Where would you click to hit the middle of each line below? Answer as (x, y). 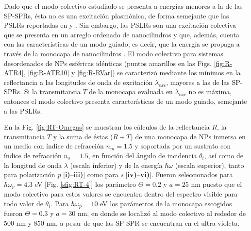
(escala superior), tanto (209, 165)
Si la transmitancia (52, 91)
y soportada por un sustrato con (183, 146)
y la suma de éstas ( (83, 136)
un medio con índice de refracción (54, 146)
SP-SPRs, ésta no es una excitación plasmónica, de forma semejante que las (117, 15)
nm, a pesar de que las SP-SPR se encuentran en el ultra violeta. (143, 223)
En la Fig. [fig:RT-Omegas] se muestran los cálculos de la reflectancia (107, 127)
